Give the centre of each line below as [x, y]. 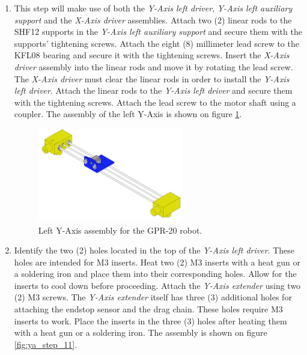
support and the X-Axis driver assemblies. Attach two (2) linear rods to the [153, 20]
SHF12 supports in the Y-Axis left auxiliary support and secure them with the [158, 32]
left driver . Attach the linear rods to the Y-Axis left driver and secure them [153, 90]
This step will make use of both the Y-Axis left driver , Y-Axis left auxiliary [153, 8]
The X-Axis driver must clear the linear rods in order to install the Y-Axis [152, 78]
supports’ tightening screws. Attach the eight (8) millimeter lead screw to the [157, 43]
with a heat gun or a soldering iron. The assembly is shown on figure [141, 332]
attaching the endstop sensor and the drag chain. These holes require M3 [148, 309]
